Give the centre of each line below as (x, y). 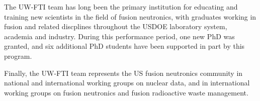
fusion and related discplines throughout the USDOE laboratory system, (116, 26)
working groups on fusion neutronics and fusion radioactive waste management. (126, 92)
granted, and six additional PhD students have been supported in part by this (124, 46)
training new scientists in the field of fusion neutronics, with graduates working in (130, 16)
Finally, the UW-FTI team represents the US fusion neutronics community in (123, 73)
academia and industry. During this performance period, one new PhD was (119, 36)
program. (18, 56)
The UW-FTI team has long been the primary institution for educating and (121, 7)
